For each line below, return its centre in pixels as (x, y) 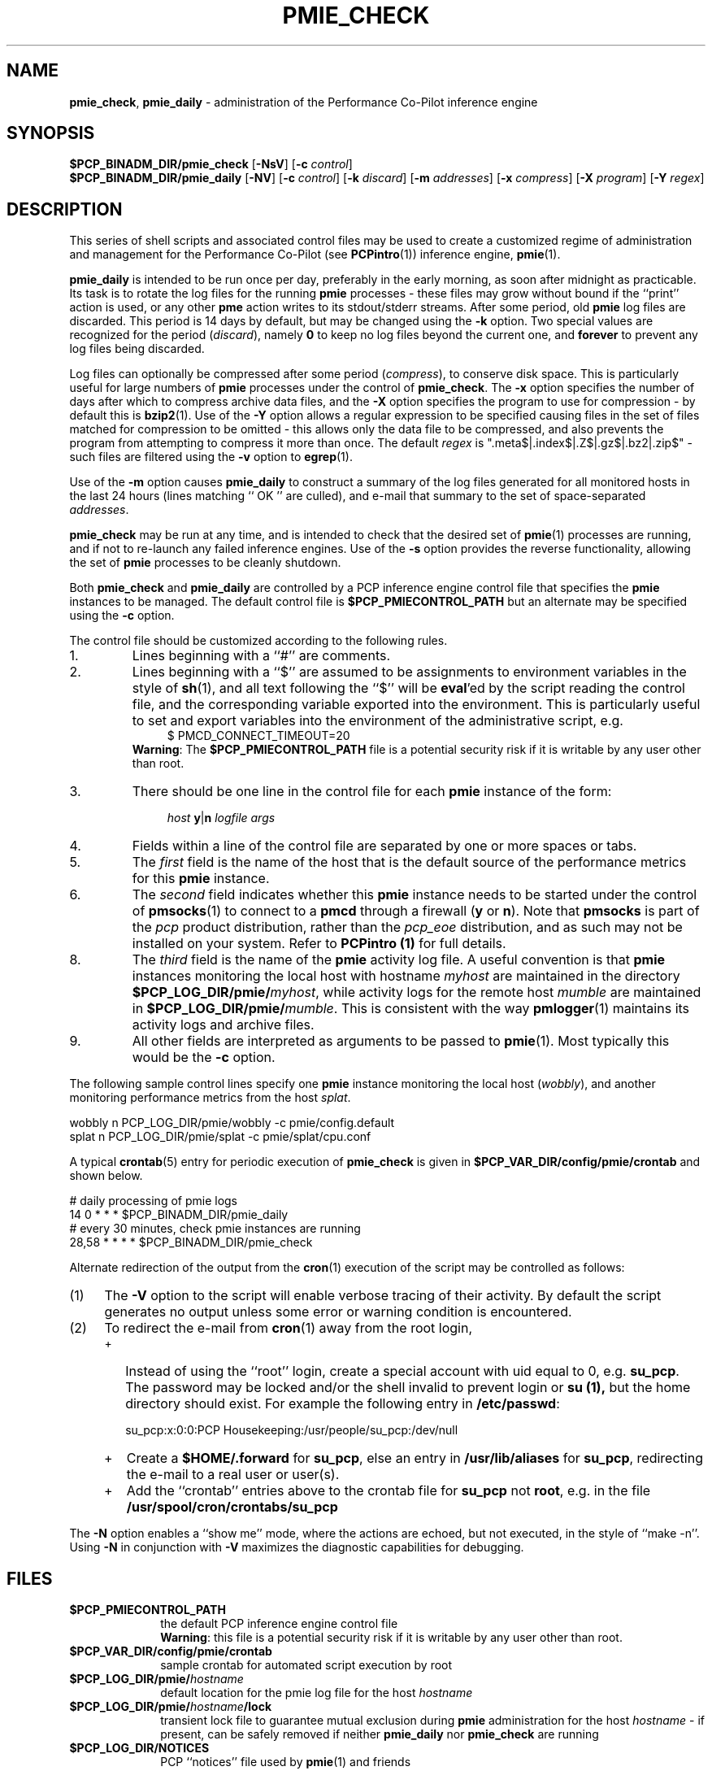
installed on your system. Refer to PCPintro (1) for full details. (319, 944)
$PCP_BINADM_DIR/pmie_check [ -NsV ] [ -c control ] (211, 164)
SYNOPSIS (51, 133)
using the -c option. (122, 616)
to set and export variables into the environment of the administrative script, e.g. (378, 721)
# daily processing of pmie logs (154, 1201)
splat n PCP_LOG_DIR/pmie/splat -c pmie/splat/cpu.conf (220, 1137)
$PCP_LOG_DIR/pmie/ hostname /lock (171, 1707)
